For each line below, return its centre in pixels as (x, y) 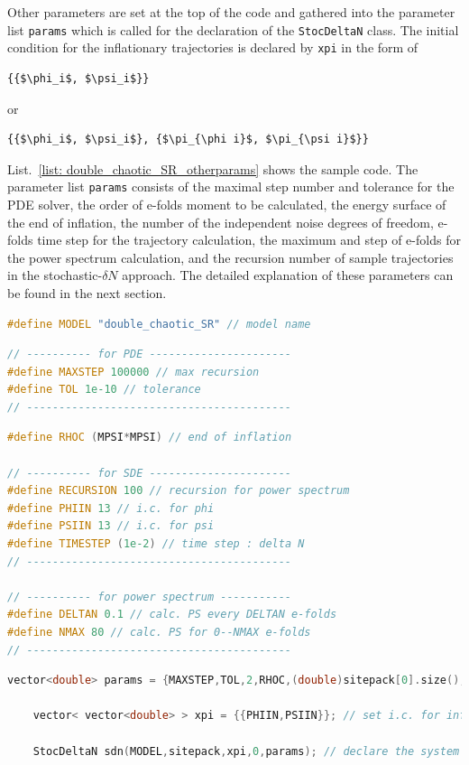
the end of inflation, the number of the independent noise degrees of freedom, (221, 222)
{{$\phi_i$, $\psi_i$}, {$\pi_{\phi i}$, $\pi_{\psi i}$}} (188, 140)
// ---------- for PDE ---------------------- (149, 355)
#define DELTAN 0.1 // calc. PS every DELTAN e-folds (172, 615)
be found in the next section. (87, 292)
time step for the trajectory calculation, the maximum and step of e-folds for (249, 240)
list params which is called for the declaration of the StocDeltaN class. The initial (233, 29)
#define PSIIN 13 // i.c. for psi (111, 526)
